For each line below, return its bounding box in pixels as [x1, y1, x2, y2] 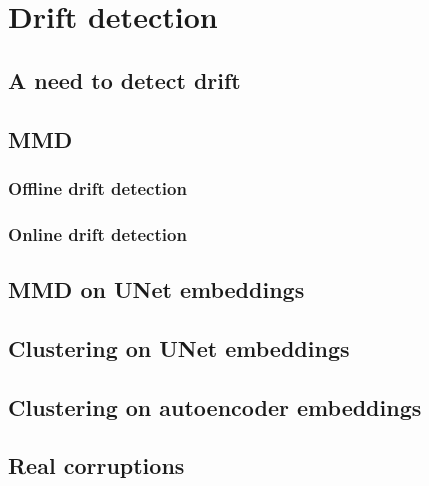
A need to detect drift [8, 64, 241, 95]
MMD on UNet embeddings [8, 274, 305, 305]
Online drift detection [8, 221, 187, 246]
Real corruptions [8, 450, 185, 481]
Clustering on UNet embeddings [8, 332, 350, 363]
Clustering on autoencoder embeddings [8, 391, 422, 422]
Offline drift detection [8, 175, 187, 200]
